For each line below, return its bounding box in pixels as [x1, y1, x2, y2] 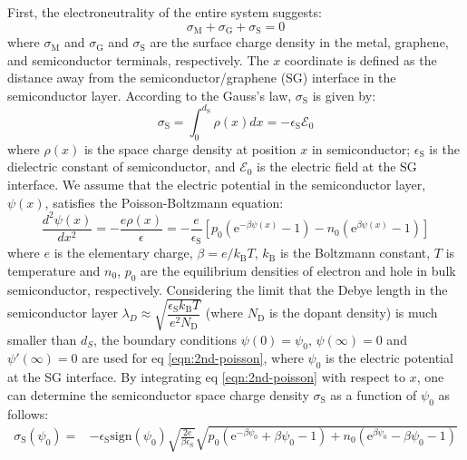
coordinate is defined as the [284, 50, 437, 69]
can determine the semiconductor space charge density [7, 385, 309, 404]
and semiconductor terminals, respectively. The [7, 50, 269, 69]
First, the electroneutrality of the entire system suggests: [7, 3, 322, 21]
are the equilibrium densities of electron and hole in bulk [141, 260, 456, 279]
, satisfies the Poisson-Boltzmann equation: [44, 192, 284, 211]
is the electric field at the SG [257, 157, 417, 176]
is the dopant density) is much [268, 303, 438, 322]
